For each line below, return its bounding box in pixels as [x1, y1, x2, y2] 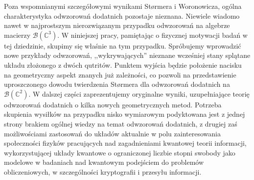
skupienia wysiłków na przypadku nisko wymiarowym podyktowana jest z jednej [4, 109, 245, 119]
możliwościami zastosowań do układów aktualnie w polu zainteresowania [4, 128, 221, 138]
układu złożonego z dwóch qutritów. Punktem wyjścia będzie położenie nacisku [4, 59, 242, 70]
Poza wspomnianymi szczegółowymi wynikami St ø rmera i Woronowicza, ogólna [4, 1, 242, 11]
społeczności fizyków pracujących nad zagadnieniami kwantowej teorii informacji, [4, 138, 247, 148]
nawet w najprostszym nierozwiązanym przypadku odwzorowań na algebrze [4, 20, 230, 30]
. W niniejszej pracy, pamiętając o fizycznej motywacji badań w [57, 29, 248, 40]
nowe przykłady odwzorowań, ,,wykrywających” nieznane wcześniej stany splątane [4, 50, 251, 60]
